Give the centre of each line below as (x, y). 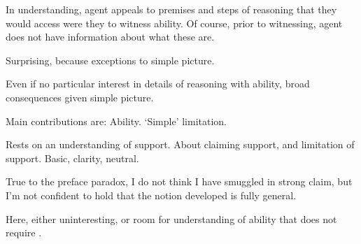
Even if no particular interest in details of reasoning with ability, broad (158, 84)
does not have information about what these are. (110, 37)
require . (24, 232)
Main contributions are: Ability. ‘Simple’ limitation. (116, 121)
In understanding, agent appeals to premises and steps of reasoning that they (171, 9)
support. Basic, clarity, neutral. (72, 158)
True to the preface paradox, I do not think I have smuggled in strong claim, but (179, 181)
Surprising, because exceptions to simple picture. (110, 60)
